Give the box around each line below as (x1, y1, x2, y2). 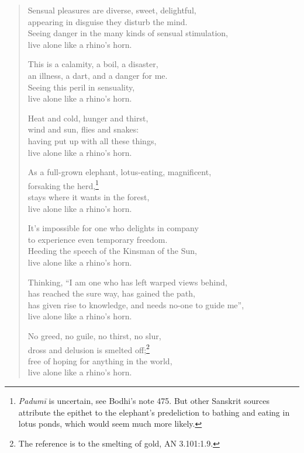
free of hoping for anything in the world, (27, 354, 172, 367)
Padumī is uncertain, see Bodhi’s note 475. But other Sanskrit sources (18, 394, 270, 406)
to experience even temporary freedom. (27, 233, 168, 245)
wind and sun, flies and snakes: (27, 123, 139, 135)
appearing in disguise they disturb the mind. (27, 15, 188, 27)
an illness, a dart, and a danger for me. (27, 69, 168, 81)
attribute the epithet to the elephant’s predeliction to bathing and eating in (18, 406, 290, 418)
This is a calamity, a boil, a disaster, (27, 58, 158, 70)
